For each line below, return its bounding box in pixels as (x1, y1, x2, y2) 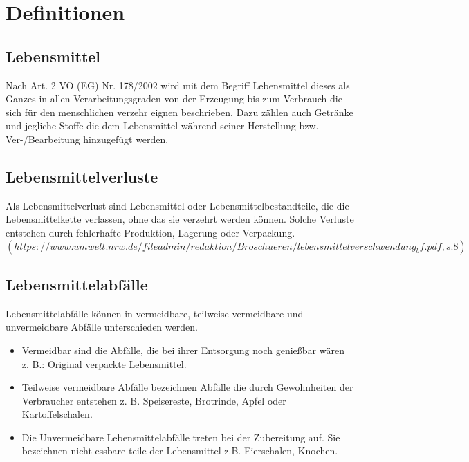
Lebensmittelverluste (6, 165, 158, 187)
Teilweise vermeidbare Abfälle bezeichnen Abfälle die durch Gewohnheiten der (21, 380, 353, 394)
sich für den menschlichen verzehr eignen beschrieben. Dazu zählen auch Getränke (6, 104, 353, 119)
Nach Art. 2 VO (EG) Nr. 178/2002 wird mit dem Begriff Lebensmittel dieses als (6, 77, 350, 92)
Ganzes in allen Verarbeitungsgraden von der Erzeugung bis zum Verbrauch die (6, 91, 342, 106)
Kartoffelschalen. (21, 407, 93, 421)
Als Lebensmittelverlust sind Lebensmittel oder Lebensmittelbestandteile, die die (6, 198, 349, 212)
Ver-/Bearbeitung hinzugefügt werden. (6, 131, 169, 146)
